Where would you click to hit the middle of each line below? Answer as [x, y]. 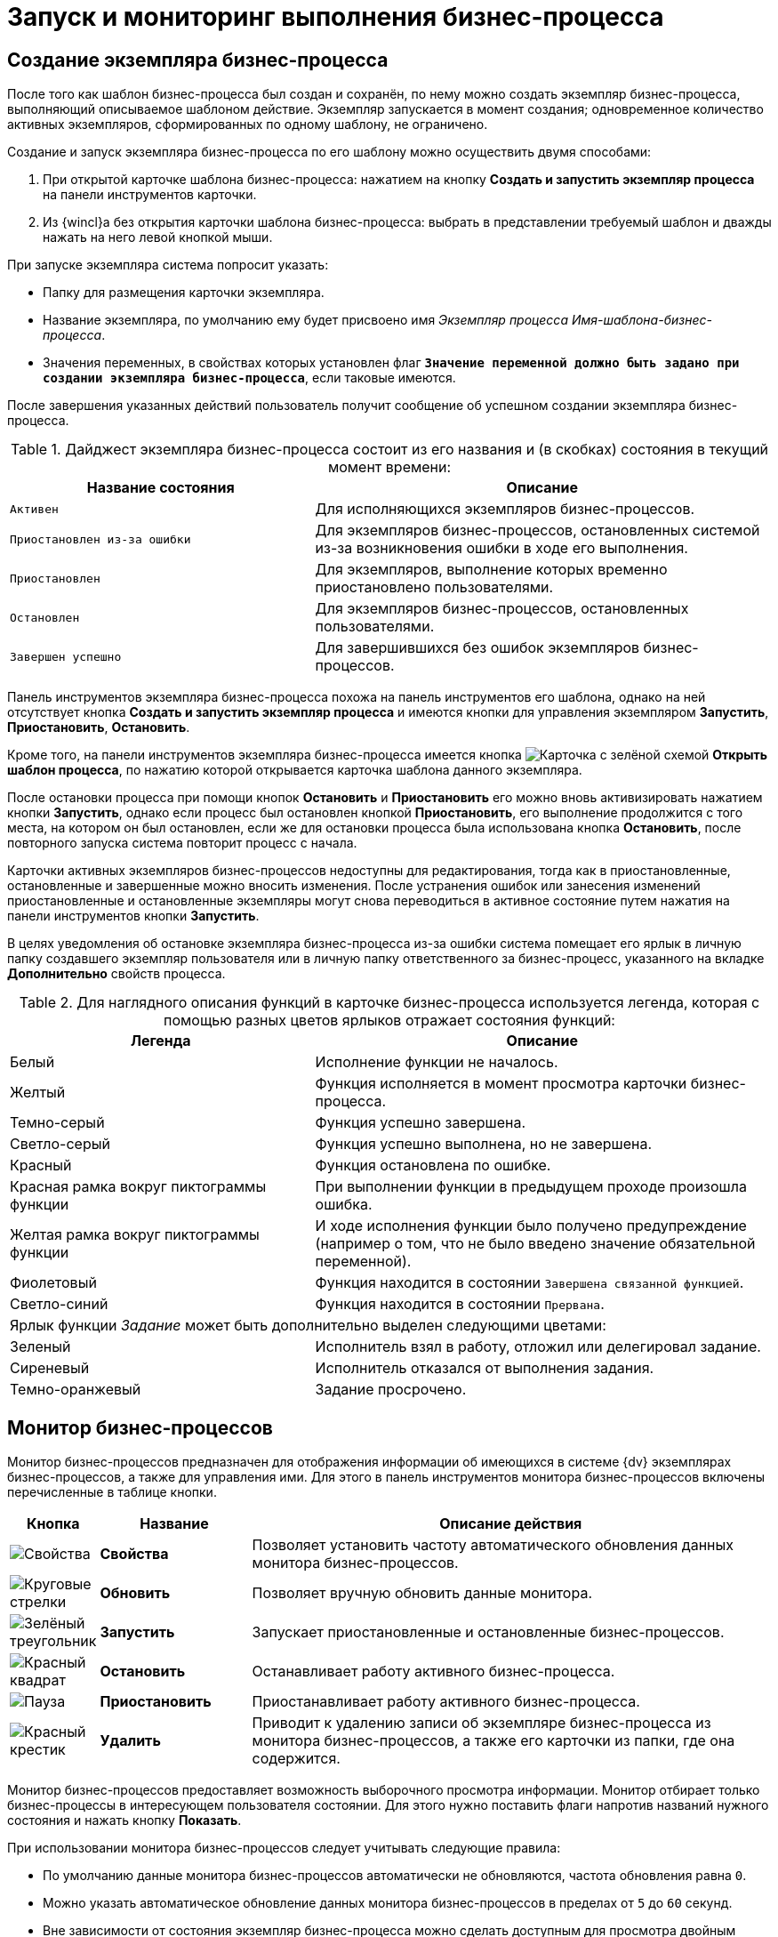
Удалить [130, 1741]
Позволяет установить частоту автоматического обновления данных [493, 1545]
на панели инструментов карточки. [150, 195]
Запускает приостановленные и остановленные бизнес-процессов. [488, 1632]
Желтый [38, 1093]
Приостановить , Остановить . [99, 727]
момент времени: [389, 467]
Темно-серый [57, 1123]
